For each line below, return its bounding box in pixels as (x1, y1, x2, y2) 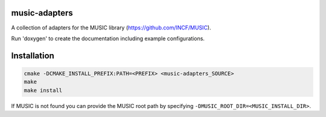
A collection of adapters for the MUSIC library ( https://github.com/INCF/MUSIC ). (11, 24, 211, 31)
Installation (11, 50, 54, 61)
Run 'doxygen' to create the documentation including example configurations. (11, 35, 205, 42)
